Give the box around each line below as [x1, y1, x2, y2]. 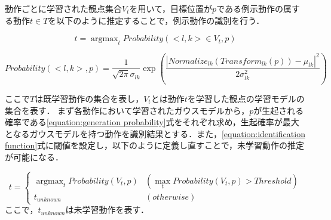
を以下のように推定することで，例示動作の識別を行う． [48, 14, 265, 26]
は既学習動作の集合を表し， [35, 92, 144, 104]
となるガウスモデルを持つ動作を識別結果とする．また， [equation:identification [5, 127, 305, 140]
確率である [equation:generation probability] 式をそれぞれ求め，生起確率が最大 [5, 116, 299, 128]
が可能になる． [5, 150, 63, 163]
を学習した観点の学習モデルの [187, 92, 305, 104]
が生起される [253, 104, 304, 116]
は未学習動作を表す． [65, 203, 149, 216]
